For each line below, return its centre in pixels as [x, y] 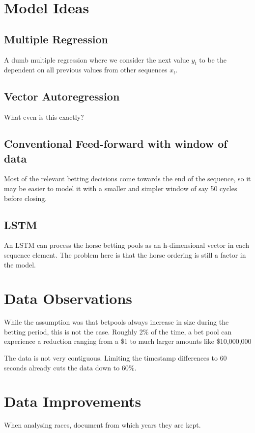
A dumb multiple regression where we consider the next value [97, 59]
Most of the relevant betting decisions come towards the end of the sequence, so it [127, 179]
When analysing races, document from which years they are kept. [102, 425]
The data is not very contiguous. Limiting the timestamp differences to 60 [115, 358]
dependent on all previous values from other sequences [86, 70]
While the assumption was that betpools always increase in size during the [116, 322]
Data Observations [68, 298]
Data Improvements [73, 401]
